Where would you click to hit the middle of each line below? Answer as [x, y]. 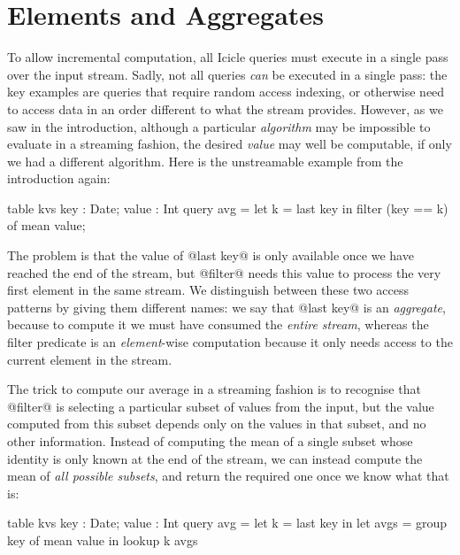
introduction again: [59, 178]
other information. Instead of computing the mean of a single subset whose [210, 441]
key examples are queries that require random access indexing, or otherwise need [226, 92]
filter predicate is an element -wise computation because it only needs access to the [230, 342]
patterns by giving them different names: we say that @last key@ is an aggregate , [226, 307]
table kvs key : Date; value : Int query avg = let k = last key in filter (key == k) [228, 208]
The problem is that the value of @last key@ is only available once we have [211, 255]
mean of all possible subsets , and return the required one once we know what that [228, 476]
